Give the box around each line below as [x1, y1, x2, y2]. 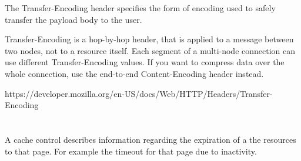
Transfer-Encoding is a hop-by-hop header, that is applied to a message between [5, 33, 294, 45]
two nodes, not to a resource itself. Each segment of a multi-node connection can [5, 44, 296, 56]
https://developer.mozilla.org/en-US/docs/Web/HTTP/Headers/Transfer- [5, 87, 273, 99]
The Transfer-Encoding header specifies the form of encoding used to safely [5, 2, 276, 14]
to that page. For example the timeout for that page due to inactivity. [5, 145, 257, 157]
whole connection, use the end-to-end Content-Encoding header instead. [5, 67, 264, 79]
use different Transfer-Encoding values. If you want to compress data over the [5, 56, 285, 68]
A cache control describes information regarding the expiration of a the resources [5, 133, 296, 145]
